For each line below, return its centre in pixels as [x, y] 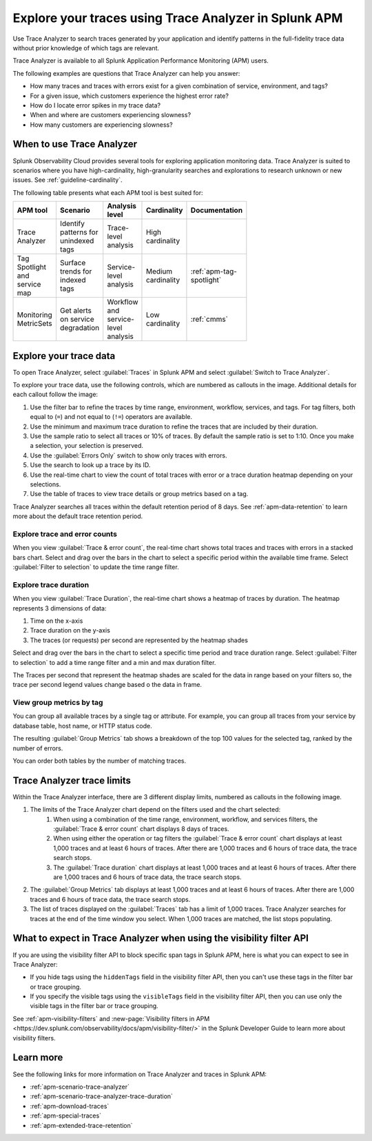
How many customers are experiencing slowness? [101, 125]
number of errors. [38, 748]
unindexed [77, 241]
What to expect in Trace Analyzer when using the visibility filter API [161, 938]
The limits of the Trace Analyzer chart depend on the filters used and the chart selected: [155, 810]
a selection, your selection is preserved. [87, 446]
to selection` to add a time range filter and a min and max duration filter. [114, 662]
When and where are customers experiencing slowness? [111, 115]
